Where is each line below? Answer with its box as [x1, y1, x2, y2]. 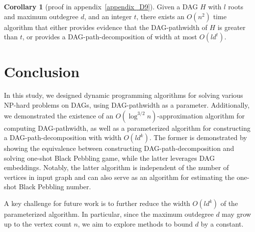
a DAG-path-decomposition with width [4, 132, 122, 143]
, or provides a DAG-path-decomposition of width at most [22, 31, 197, 42]
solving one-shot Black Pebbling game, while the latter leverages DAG [4, 152, 215, 163]
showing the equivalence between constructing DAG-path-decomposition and [4, 143, 234, 153]
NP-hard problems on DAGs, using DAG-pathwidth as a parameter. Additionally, [4, 99, 250, 110]
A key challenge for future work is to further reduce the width [4, 198, 190, 208]
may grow [222, 209, 251, 219]
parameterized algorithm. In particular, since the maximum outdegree [4, 209, 214, 219]
